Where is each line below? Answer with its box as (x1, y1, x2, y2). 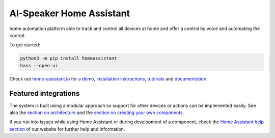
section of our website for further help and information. (9, 126, 125, 132)
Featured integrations (9, 89, 80, 98)
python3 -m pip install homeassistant (20, 56, 117, 61)
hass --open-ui (20, 63, 58, 68)
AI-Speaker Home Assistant (9, 8, 130, 19)
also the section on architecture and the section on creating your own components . (9, 109, 184, 116)
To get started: (9, 42, 41, 48)
